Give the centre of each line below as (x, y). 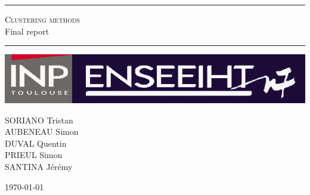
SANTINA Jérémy (39, 166)
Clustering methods (43, 19)
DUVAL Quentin (36, 143)
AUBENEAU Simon (42, 131)
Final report (27, 31)
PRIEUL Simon (34, 155)
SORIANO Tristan (39, 120)
